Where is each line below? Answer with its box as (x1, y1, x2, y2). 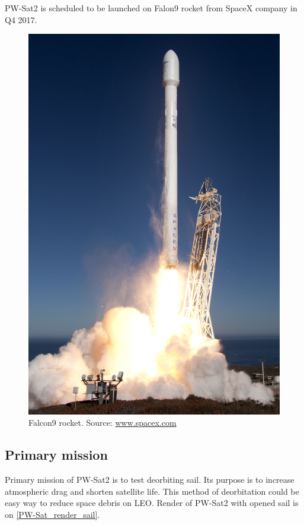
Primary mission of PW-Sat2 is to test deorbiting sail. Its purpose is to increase (5, 473, 295, 485)
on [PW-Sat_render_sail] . (5, 508, 100, 520)
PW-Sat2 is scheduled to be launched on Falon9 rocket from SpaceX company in (5, 2, 297, 14)
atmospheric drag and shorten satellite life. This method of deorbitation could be (5, 485, 299, 497)
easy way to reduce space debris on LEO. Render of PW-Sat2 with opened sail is (5, 496, 299, 509)
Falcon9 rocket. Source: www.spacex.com (28, 416, 177, 429)
